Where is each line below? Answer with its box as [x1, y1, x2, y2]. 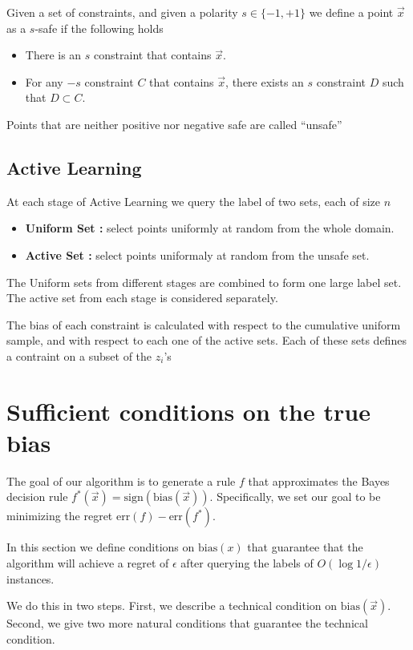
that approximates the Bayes [248, 472, 390, 489]
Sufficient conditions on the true [6, 394, 370, 427]
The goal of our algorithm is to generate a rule [6, 472, 236, 489]
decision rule [6, 488, 68, 505]
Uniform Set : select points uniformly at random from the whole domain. [25, 220, 395, 236]
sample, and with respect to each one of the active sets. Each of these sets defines [6, 332, 407, 349]
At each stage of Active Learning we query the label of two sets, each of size [6, 192, 380, 209]
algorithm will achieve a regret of [6, 555, 169, 571]
